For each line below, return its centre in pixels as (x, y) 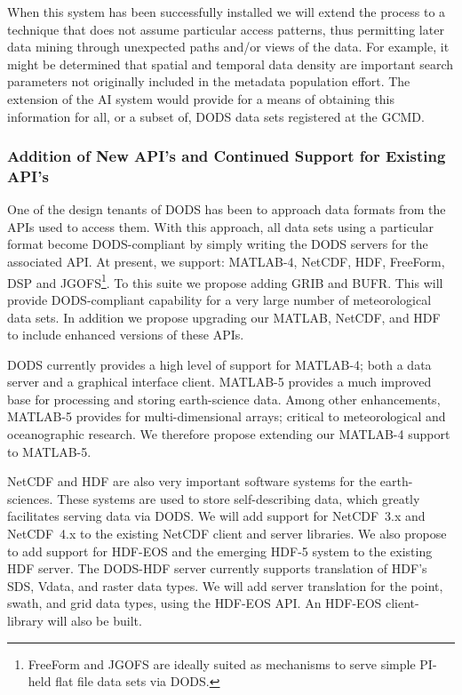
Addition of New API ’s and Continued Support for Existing (227, 156)
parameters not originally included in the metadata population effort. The (209, 81)
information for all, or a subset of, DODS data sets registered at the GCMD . (216, 116)
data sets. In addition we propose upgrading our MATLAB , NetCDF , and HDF (224, 317)
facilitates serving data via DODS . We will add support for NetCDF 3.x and (216, 516)
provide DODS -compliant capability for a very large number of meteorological (219, 299)
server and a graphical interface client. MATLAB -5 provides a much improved (219, 382)
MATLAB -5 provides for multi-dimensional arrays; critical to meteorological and (227, 416)
